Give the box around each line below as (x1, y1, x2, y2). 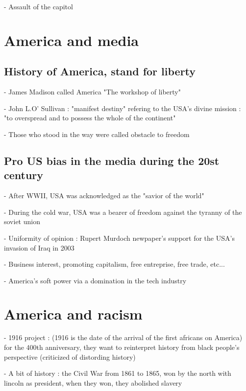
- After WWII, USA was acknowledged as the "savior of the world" (4, 190, 204, 201)
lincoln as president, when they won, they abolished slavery (4, 377, 182, 388)
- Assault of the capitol (4, 1, 73, 11)
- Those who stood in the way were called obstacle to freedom (4, 129, 190, 139)
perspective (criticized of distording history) (4, 351, 136, 362)
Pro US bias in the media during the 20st (4, 153, 220, 168)
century (4, 167, 44, 183)
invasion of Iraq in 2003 (4, 242, 74, 253)
